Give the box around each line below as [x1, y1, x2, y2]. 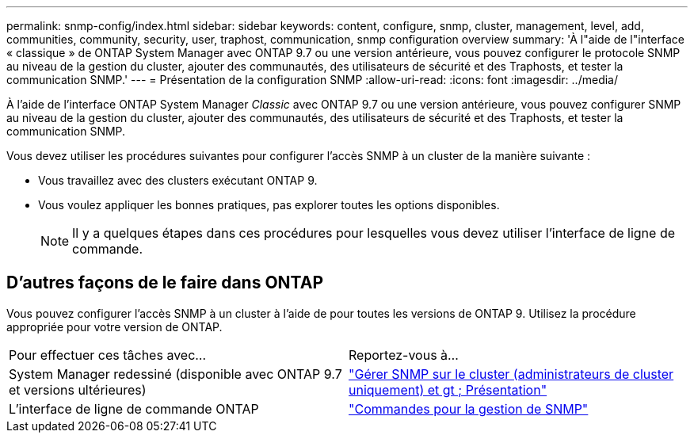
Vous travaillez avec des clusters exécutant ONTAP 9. [38, 174, 318, 187]
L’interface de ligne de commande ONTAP [9, 400, 259, 417]
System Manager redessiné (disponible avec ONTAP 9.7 [9, 365, 342, 382]
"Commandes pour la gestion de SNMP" [349, 400, 589, 417]
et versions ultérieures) [9, 381, 147, 398]
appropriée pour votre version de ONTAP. [6, 319, 223, 334]
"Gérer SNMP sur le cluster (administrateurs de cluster [349, 365, 674, 382]
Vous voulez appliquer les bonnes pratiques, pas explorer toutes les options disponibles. [38, 198, 500, 212]
